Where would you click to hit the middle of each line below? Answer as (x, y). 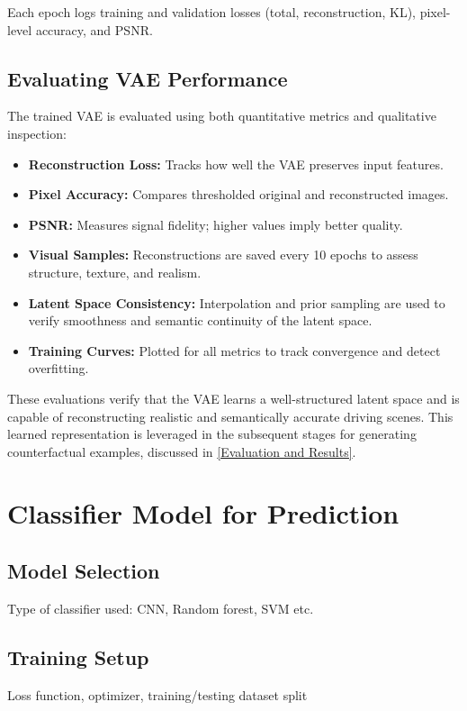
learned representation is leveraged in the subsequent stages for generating (212, 434)
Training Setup (78, 656)
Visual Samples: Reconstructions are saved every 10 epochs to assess (223, 255)
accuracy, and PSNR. (94, 29)
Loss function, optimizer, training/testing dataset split (157, 694)
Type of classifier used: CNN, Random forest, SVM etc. (161, 608)
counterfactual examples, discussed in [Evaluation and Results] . (182, 451)
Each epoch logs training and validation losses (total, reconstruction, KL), (211, 12)
